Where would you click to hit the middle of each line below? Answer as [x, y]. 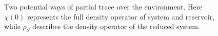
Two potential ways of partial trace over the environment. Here [103, 6]
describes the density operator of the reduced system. [116, 26]
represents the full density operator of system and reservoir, [121, 16]
